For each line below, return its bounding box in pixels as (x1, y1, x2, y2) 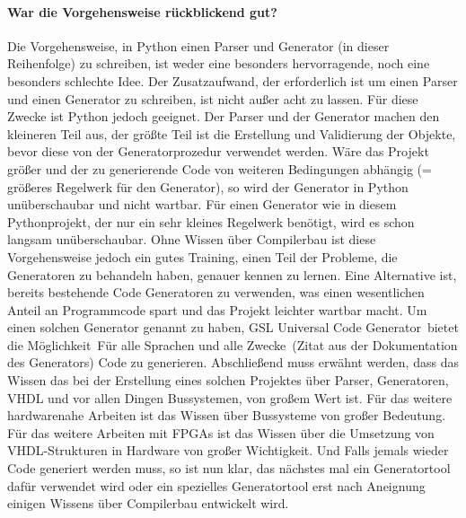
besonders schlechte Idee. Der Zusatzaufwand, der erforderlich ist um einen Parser (7, 71, 458, 90)
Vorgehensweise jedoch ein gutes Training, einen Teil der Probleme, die (7, 247, 398, 266)
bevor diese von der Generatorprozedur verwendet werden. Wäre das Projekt (7, 142, 429, 161)
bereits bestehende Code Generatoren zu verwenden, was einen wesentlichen (7, 283, 425, 302)
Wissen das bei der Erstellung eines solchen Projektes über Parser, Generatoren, (7, 371, 449, 390)
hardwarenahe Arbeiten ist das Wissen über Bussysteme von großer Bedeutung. (7, 406, 446, 425)
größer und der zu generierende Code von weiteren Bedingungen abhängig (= (7, 159, 432, 178)
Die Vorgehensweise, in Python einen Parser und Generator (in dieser (7, 36, 390, 55)
